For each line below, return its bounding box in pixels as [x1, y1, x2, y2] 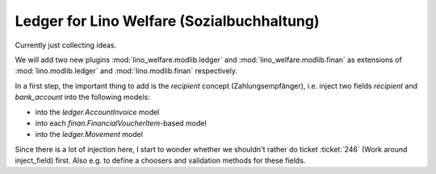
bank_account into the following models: [15, 93, 150, 102]
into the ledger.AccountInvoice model [35, 107, 160, 117]
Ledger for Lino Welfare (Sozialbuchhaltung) [15, 12, 320, 30]
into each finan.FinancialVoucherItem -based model [35, 118, 207, 128]
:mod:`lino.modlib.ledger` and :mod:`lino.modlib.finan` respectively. [15, 66, 238, 76]
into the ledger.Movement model [35, 130, 143, 139]
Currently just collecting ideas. [15, 40, 117, 50]
